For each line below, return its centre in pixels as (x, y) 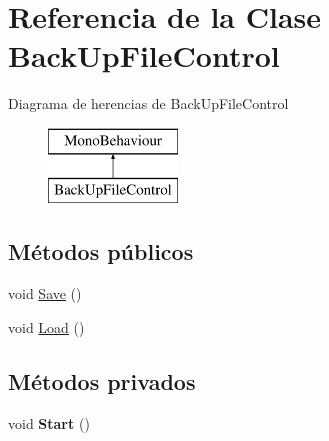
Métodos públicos (101, 251)
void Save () (45, 293)
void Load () (46, 326)
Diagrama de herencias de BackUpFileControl (148, 103)
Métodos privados (102, 380)
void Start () (49, 422)
